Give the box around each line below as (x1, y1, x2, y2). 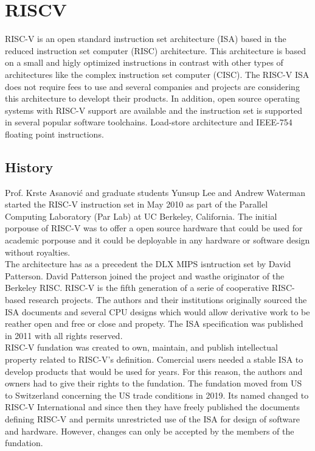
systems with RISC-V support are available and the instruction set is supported (5, 103, 303, 116)
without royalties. (5, 245, 71, 258)
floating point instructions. (5, 127, 104, 140)
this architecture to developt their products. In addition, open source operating (5, 92, 300, 105)
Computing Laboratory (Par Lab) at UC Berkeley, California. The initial (5, 209, 277, 222)
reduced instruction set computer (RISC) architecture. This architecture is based (5, 44, 306, 57)
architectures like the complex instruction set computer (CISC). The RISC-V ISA (5, 68, 310, 80)
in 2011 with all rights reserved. (5, 329, 123, 341)
